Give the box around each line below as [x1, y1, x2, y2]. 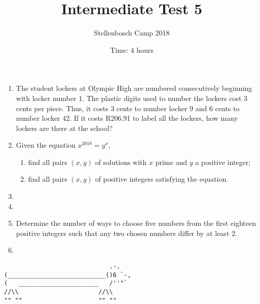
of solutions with [95, 156, 147, 167]
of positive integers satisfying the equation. [95, 174, 229, 184]
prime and [155, 156, 187, 167]
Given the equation [16, 140, 76, 150]
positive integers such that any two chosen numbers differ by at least [16, 227, 230, 238]
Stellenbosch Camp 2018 [94, 27, 170, 38]
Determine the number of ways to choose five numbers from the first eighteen [16, 218, 256, 228]
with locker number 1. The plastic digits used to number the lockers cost [16, 92, 242, 103]
